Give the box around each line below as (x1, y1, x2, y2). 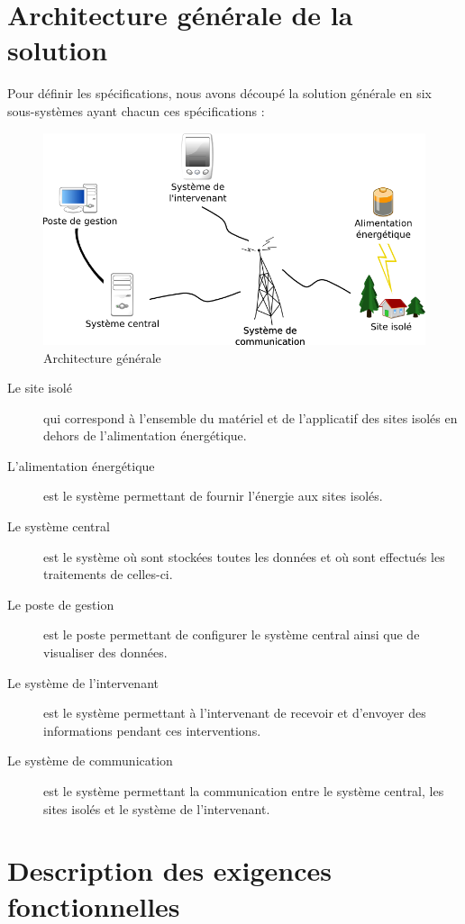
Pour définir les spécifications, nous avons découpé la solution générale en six (7, 84, 433, 103)
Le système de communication (7, 751, 173, 770)
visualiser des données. (43, 643, 168, 662)
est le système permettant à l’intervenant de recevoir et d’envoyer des (43, 703, 426, 722)
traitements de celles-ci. (43, 565, 173, 584)
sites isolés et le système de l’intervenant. (43, 799, 270, 818)
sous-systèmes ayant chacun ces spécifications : (7, 101, 265, 120)
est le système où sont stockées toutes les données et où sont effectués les (43, 547, 445, 566)
